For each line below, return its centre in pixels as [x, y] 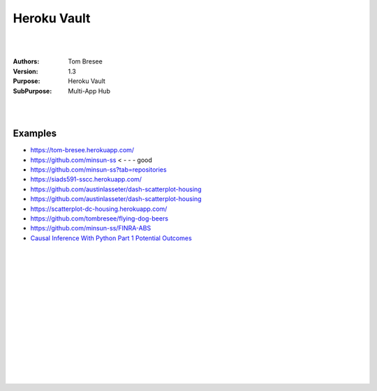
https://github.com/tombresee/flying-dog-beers [99, 218]
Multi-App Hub [89, 91]
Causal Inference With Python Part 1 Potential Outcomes [111, 238]
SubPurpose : [32, 91]
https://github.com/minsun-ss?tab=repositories [98, 169]
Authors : [26, 61]
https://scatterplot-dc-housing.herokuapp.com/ [99, 209]
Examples [35, 134]
